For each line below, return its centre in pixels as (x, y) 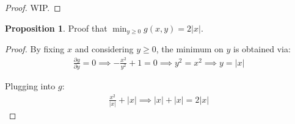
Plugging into (30, 86)
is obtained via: (262, 49)
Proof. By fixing (35, 49)
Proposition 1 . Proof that (56, 28)
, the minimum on (190, 49)
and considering (104, 49)
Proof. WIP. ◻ (33, 7)
